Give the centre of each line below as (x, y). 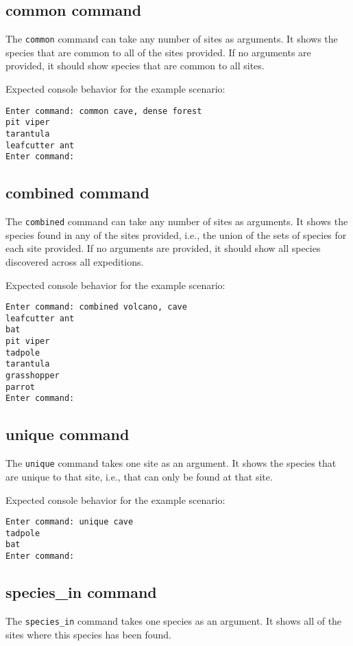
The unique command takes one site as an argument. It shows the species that (171, 463)
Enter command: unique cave (70, 522)
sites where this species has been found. (88, 634)
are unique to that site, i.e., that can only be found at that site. (139, 476)
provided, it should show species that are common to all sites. (135, 66)
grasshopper (33, 376)
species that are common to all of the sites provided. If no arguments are (158, 52)
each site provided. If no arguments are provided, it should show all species (163, 248)
